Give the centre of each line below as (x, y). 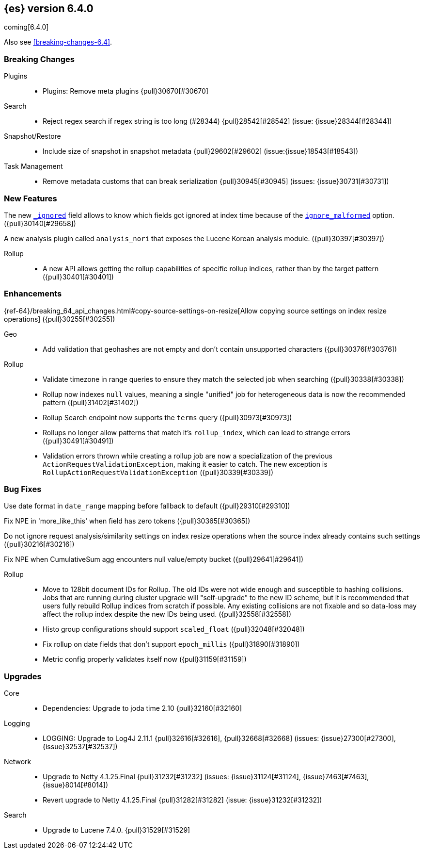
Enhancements (33, 294)
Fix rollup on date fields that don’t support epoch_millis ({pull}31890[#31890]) (171, 644)
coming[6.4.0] (26, 27)
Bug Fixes (23, 489)
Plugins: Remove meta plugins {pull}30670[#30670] (126, 91)
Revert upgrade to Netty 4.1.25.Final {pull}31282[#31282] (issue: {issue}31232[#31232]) (182, 800)
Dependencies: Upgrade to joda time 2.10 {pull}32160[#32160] (142, 708)
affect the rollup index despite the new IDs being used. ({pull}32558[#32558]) (167, 614)
